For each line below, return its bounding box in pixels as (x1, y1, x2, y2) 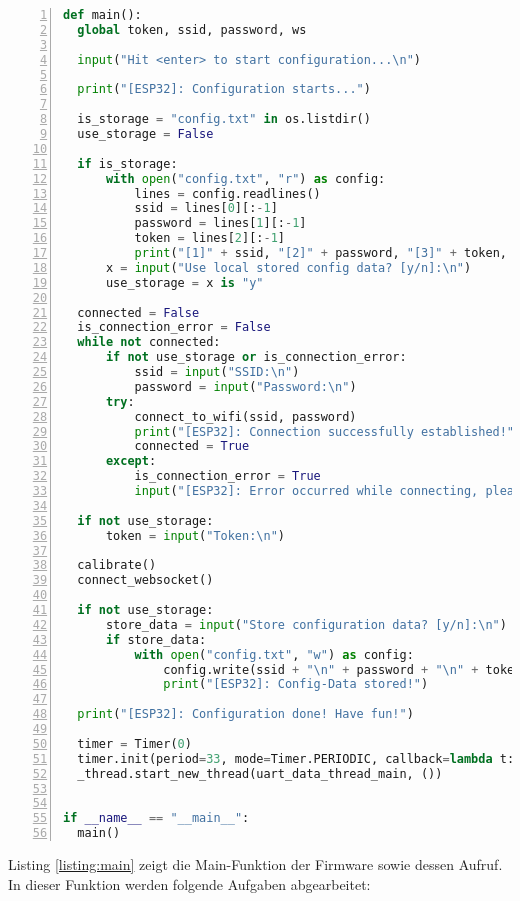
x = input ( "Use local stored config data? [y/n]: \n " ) (105, 260, 472, 275)
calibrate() (77, 558, 157, 573)
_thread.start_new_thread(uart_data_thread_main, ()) (77, 766, 443, 781)
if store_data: (105, 632, 207, 647)
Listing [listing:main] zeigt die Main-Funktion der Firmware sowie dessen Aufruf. (8, 854, 503, 874)
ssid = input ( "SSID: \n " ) (134, 365, 300, 379)
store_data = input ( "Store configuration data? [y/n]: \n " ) (105, 617, 507, 632)
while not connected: (77, 335, 221, 350)
